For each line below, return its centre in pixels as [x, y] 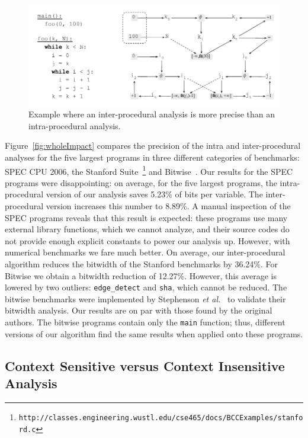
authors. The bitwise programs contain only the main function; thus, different [145, 322]
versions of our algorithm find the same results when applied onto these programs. [154, 333]
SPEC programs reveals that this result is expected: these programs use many [146, 217]
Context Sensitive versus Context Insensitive [145, 365]
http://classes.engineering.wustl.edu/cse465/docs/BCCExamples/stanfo [161, 418]
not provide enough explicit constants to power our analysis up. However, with [147, 240]
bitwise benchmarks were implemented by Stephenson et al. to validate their [145, 298]
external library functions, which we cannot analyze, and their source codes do [147, 229]
